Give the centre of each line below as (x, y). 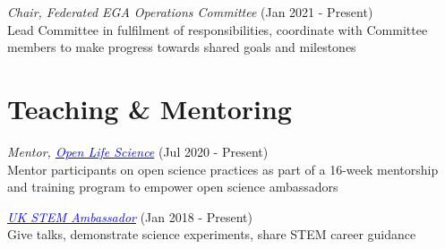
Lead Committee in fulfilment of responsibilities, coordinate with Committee (218, 29)
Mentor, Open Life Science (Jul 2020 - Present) (138, 151)
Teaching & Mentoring (150, 108)
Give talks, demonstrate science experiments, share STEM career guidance (212, 234)
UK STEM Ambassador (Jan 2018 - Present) (130, 216)
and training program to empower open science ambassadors (173, 187)
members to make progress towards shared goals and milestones (182, 47)
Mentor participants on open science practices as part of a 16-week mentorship (223, 169)
